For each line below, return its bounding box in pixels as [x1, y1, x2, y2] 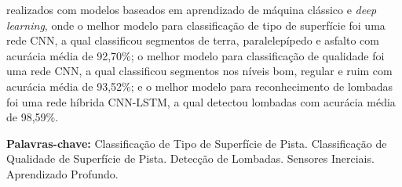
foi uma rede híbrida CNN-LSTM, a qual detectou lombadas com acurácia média [6, 93, 396, 110]
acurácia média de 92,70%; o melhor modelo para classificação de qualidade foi [6, 47, 385, 63]
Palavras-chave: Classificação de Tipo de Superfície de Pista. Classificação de [6, 135, 387, 151]
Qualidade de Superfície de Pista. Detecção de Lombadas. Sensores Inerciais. [6, 150, 375, 167]
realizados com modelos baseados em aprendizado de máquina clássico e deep [6, 2, 377, 17]
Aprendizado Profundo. [6, 165, 119, 182]
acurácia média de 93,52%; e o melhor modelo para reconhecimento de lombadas [6, 77, 393, 94]
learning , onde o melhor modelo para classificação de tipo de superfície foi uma [6, 16, 386, 33]
